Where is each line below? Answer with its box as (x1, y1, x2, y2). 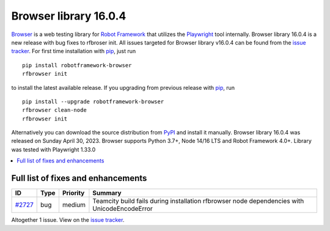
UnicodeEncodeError (92, 205, 153, 213)
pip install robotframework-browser (22, 62, 132, 68)
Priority (62, 189, 85, 197)
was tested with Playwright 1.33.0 (11, 145, 96, 153)
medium (62, 200, 86, 209)
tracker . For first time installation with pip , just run (11, 48, 136, 55)
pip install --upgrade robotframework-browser (22, 98, 164, 105)
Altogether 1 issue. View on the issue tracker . (11, 216, 125, 224)
